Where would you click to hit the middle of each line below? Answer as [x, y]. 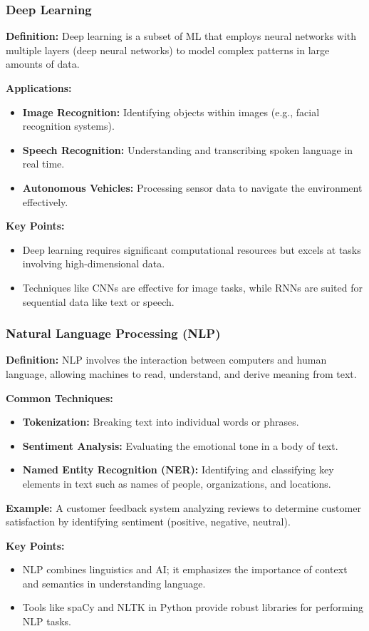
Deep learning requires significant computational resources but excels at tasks [192, 249]
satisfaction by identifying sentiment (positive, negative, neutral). [148, 522]
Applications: [39, 88]
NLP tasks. [47, 621]
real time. [43, 164]
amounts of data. [43, 64]
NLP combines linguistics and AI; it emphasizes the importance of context [185, 569]
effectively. [45, 201]
